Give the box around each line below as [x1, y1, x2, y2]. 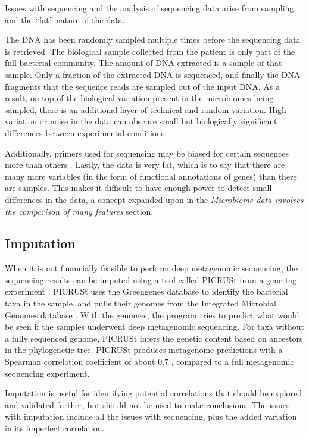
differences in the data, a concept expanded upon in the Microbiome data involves [5, 193, 304, 205]
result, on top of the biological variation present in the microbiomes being [5, 92, 274, 104]
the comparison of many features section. [5, 205, 154, 217]
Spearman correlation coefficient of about [5, 355, 155, 368]
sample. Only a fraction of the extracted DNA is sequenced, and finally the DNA [5, 68, 301, 80]
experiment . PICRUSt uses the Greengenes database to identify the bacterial [5, 285, 288, 298]
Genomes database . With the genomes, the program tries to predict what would [5, 308, 299, 321]
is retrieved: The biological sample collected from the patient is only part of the [5, 45, 295, 57]
